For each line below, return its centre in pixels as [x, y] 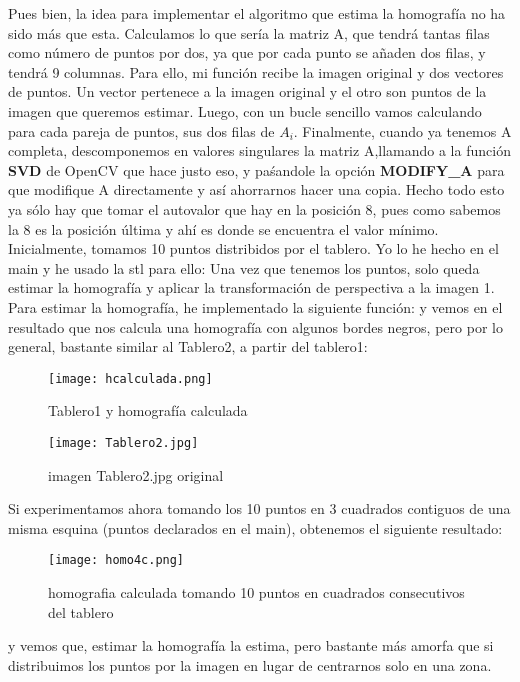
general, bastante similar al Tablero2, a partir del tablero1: [188, 346]
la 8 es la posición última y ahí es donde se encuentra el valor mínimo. [223, 228]
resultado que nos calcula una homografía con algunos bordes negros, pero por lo [255, 326]
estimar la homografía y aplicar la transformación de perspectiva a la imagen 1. [251, 287]
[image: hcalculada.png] [130, 378]
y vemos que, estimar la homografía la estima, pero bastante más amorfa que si [251, 645]
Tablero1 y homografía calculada [148, 410]
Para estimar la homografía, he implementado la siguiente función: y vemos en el [255, 306]
